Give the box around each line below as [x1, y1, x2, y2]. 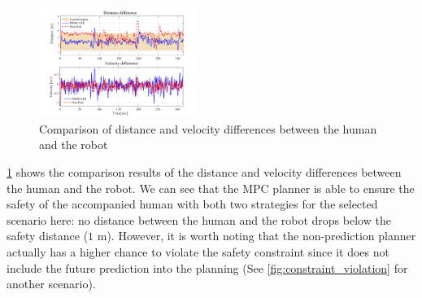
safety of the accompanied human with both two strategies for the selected [7, 195, 378, 213]
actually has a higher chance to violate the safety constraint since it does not [7, 243, 389, 260]
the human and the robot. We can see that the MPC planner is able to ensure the [7, 179, 415, 196]
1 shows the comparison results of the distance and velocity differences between [7, 163, 402, 180]
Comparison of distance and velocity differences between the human [39, 120, 377, 137]
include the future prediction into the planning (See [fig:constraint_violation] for [7, 259, 408, 276]
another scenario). [7, 275, 96, 292]
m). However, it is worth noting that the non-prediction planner [97, 227, 416, 244]
